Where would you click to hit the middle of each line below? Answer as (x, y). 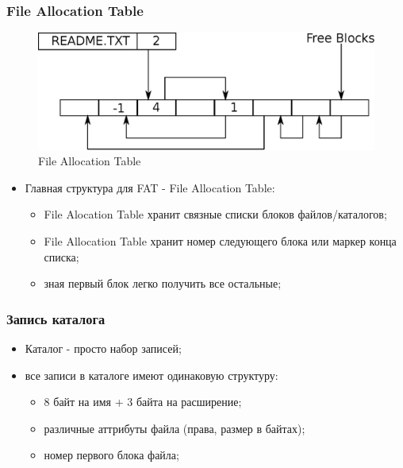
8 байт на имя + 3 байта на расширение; (143, 402)
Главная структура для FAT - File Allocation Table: (150, 187)
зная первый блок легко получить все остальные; (163, 283)
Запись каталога (56, 318)
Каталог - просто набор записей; (103, 348)
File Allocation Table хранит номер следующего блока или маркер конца (220, 241)
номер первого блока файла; (111, 455)
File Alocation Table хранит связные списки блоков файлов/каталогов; (215, 214)
